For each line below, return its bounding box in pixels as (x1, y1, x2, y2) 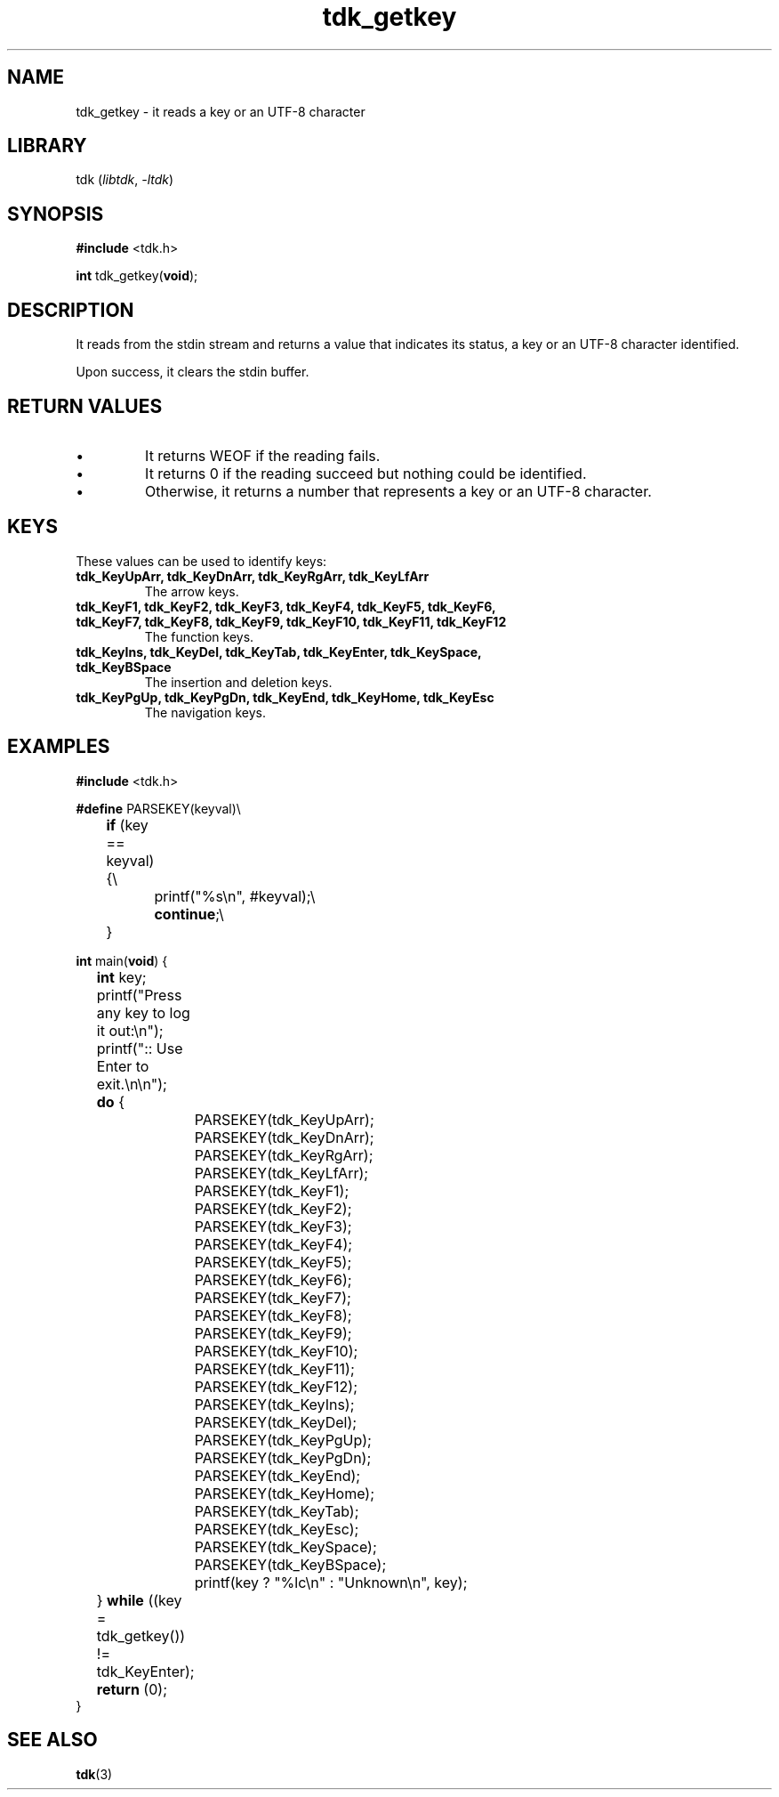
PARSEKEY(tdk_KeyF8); (194, 1306, 352, 1324)
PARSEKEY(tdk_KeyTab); (194, 1502, 359, 1520)
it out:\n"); (96, 1021, 164, 1040)
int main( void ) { (76, 952, 168, 968)
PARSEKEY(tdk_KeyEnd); (194, 1466, 361, 1485)
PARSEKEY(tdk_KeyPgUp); (194, 1430, 372, 1449)
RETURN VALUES (7, 394, 163, 417)
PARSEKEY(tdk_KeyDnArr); (194, 1128, 374, 1146)
